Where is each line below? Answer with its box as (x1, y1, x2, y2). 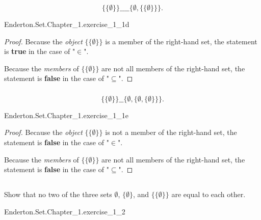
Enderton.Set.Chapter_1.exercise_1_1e (4, 109, 128, 120)
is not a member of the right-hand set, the (105, 127, 237, 137)
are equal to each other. (171, 189, 246, 200)
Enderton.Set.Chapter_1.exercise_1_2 (4, 206, 125, 216)
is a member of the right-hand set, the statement (105, 36, 257, 46)
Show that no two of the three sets (4, 189, 112, 200)
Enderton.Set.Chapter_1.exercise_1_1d (4, 18, 129, 29)
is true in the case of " (4, 46, 75, 57)
